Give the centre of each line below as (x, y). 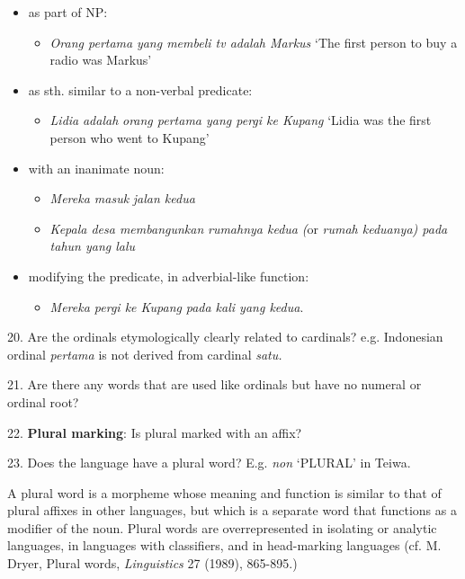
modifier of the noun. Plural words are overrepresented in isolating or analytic (222, 527)
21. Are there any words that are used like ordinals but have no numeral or (215, 384)
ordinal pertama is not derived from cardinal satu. (145, 354)
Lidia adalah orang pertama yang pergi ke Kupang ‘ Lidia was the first (241, 120)
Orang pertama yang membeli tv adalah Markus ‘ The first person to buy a (254, 42)
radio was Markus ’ (101, 60)
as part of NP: (68, 12)
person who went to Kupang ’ (130, 137)
